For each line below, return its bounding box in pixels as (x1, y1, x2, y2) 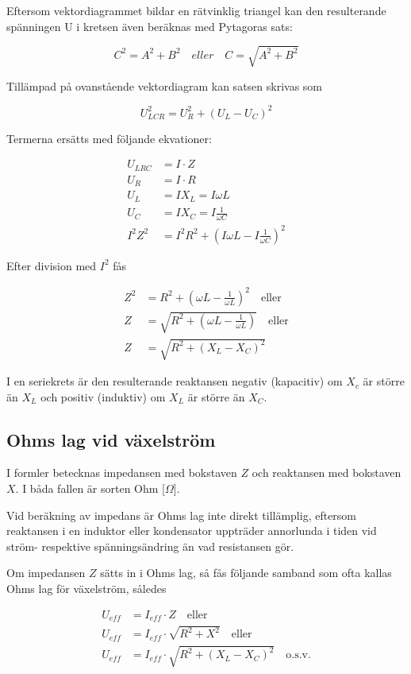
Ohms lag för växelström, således (6, 580, 167, 597)
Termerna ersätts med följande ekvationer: (6, 130, 212, 146)
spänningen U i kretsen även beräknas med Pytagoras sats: (6, 17, 293, 34)
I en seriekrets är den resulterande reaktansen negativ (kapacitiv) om (6, 373, 343, 389)
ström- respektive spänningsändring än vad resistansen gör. (6, 537, 294, 554)
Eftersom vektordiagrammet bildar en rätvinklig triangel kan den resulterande (6, 2, 386, 18)
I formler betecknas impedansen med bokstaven (6, 464, 237, 481)
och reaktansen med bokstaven (252, 464, 401, 481)
